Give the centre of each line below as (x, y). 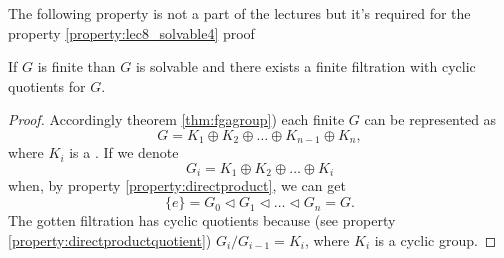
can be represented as (430, 119)
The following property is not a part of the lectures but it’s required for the (239, 13)
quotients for (47, 85)
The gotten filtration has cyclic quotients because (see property (202, 220)
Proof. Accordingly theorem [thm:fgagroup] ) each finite (176, 119)
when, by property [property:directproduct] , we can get (177, 185)
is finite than (76, 66)
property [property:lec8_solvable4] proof (131, 32)
